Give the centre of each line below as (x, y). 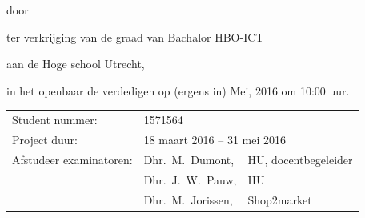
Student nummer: (55, 120)
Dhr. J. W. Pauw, (190, 179)
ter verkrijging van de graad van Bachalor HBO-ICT (135, 36)
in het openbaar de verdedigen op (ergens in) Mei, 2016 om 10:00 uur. (178, 90)
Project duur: (45, 139)
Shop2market (280, 199)
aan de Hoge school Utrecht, (76, 64)
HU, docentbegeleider (300, 159)
